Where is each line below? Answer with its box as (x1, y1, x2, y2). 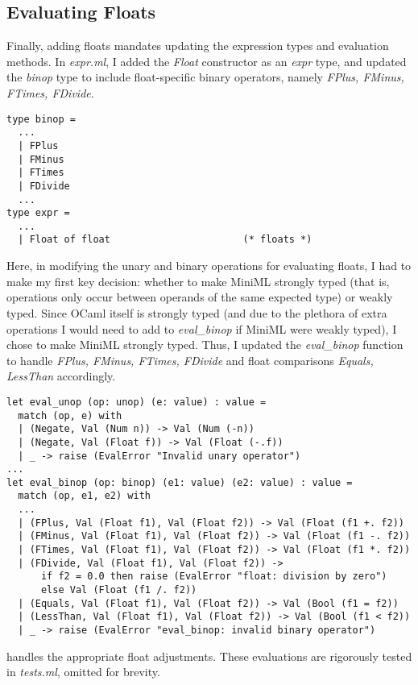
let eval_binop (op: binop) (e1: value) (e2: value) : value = (6, 476, 353, 488)
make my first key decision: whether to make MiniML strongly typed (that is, (6, 272, 390, 289)
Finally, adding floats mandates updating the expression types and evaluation (6, 37, 389, 54)
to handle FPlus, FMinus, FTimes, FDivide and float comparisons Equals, (6, 351, 374, 368)
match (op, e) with (18, 409, 122, 421)
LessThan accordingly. (6, 367, 116, 384)
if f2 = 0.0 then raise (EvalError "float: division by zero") (40, 571, 387, 583)
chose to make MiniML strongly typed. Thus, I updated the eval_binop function (6, 336, 404, 353)
